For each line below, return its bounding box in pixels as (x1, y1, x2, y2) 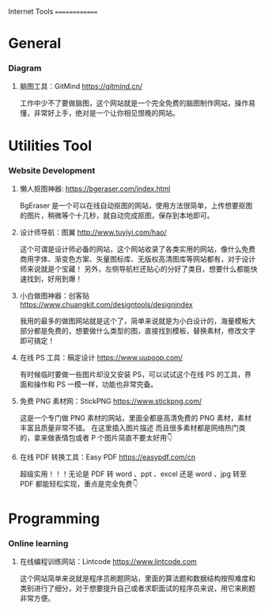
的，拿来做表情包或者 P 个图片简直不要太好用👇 (19, 433, 172, 442)
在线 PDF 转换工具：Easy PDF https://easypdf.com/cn (19, 452, 196, 462)
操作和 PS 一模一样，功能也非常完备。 (33, 379, 158, 389)
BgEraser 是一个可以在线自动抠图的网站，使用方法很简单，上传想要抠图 (19, 200, 253, 210)
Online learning (8, 538, 69, 549)
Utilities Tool (8, 136, 93, 154)
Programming (8, 510, 100, 528)
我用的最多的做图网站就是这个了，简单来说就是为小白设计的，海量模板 (19, 316, 249, 326)
